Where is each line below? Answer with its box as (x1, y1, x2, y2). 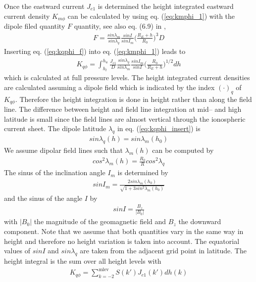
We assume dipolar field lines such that (4, 144, 123, 155)
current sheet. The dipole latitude (4, 123, 106, 134)
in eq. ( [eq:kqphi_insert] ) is (117, 123, 201, 134)
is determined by (117, 167, 168, 178)
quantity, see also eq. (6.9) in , (74, 21, 166, 31)
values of (4, 245, 30, 256)
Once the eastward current (4, 1, 85, 11)
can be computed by (152, 144, 214, 155)
